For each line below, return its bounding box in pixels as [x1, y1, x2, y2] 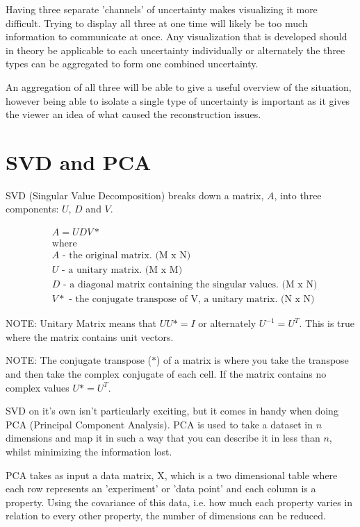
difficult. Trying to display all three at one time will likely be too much [6, 15, 308, 30]
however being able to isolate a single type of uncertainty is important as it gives [6, 93, 350, 108]
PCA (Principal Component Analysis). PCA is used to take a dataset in [6, 417, 313, 431]
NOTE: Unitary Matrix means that [6, 316, 156, 331]
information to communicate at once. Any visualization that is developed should [6, 29, 347, 44]
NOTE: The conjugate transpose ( [6, 353, 152, 367]
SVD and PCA [6, 147, 152, 176]
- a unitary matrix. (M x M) [62, 265, 183, 276]
